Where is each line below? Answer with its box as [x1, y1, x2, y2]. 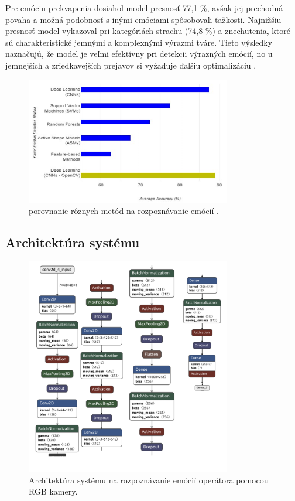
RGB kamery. [29, 485, 78, 497]
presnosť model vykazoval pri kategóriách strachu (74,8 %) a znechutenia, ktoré [5, 25, 290, 37]
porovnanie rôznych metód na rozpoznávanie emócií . [29, 205, 219, 217]
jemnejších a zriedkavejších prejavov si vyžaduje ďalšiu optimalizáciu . [5, 59, 256, 71]
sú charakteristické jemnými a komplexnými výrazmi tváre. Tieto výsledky [5, 36, 273, 48]
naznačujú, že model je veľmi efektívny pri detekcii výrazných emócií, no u [5, 47, 273, 60]
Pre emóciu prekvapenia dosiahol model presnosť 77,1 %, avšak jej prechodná [5, 2, 283, 13]
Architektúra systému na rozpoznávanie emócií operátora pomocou [29, 473, 269, 486]
